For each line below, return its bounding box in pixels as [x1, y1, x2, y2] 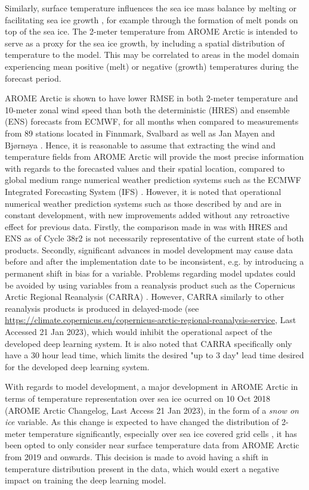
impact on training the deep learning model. [5, 474, 166, 486]
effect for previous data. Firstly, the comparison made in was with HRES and [5, 220, 288, 232]
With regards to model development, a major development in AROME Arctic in [5, 380, 298, 393]
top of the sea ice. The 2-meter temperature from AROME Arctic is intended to [5, 25, 298, 38]
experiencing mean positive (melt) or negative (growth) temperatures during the [5, 60, 299, 72]
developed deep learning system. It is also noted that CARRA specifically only [5, 337, 292, 349]
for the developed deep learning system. [5, 360, 150, 373]
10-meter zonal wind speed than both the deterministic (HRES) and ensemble [5, 103, 290, 116]
